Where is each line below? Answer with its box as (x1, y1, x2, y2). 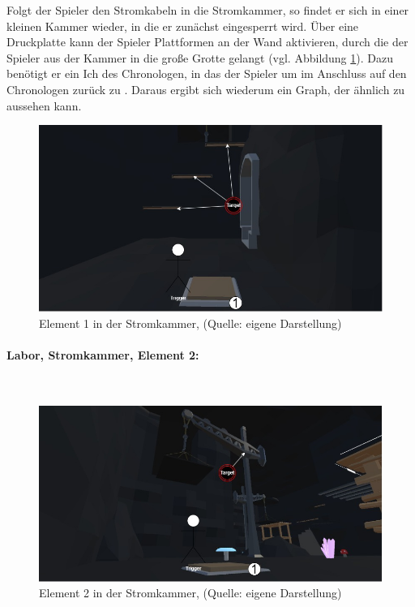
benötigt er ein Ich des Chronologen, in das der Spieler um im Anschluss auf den (6, 65, 407, 82)
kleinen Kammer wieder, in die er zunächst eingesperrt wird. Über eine (6, 17, 359, 34)
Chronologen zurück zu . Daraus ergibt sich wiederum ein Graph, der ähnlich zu (6, 80, 405, 97)
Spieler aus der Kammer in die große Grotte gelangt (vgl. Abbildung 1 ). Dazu (6, 49, 393, 66)
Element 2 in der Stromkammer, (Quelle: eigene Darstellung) (39, 584, 342, 601)
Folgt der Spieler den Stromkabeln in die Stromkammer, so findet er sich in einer (6, 2, 409, 18)
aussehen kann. (6, 97, 82, 114)
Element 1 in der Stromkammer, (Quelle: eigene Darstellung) (39, 314, 342, 331)
